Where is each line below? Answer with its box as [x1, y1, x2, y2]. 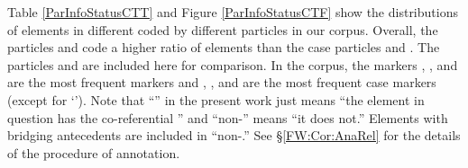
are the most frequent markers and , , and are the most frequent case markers [7, 73, 436, 92]
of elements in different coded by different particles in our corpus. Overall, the [7, 20, 438, 39]
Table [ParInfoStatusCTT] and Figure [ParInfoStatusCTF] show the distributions [7, 3, 458, 21]
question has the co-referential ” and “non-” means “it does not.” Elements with [7, 108, 448, 127]
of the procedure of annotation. [7, 143, 180, 162]
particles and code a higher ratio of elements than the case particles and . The [7, 38, 440, 57]
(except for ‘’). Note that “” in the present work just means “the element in [7, 90, 425, 109]
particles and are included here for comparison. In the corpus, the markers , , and [7, 55, 458, 74]
